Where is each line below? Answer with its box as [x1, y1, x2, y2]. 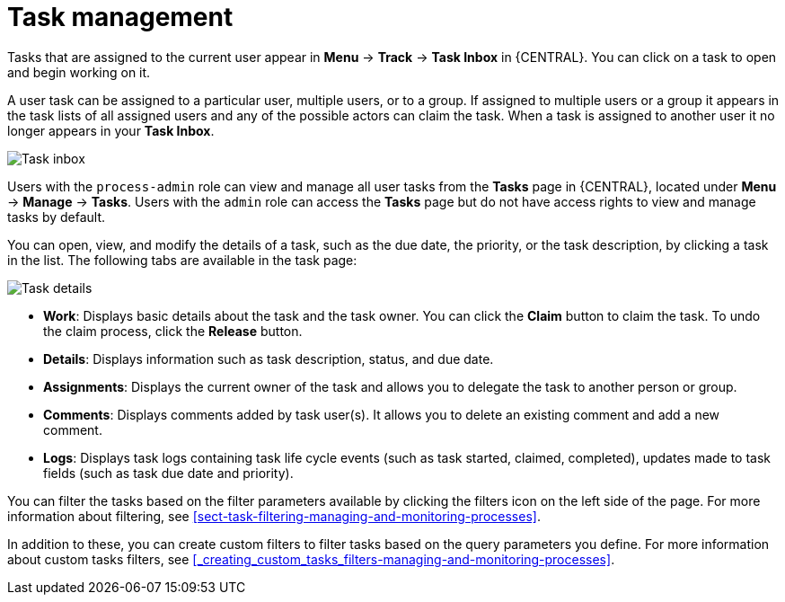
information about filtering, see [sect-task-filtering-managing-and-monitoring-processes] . [7, 508, 541, 524]
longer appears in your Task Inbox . [7, 122, 215, 138]
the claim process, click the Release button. [43, 323, 303, 339]
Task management [7, 2, 234, 32]
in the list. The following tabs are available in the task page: [7, 252, 357, 268]
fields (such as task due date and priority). [43, 465, 294, 481]
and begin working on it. [7, 64, 151, 80]
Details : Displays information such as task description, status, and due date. [43, 350, 494, 367]
